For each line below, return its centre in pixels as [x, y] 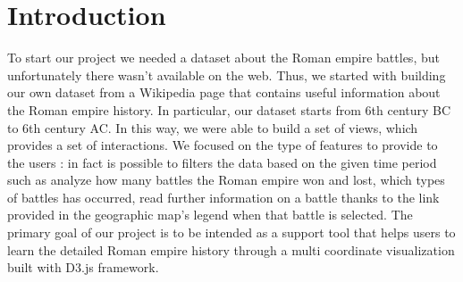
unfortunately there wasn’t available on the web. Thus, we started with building [227, 75]
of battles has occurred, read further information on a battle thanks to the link [223, 197]
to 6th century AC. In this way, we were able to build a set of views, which [213, 127]
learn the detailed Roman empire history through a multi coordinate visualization [231, 249]
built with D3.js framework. [83, 267]
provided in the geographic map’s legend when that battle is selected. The [210, 215]
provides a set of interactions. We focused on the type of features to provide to [223, 145]
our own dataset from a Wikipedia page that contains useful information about [224, 92]
